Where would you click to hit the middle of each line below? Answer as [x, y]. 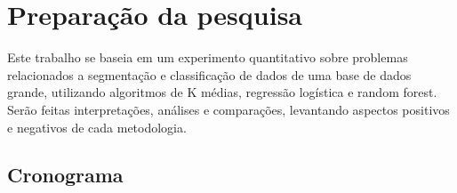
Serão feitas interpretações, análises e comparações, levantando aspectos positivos [228, 109]
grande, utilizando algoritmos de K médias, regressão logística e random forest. [222, 92]
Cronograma [65, 175]
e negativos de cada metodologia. [97, 127]
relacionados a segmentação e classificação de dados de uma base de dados [209, 74]
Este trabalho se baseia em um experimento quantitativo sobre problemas [208, 57]
